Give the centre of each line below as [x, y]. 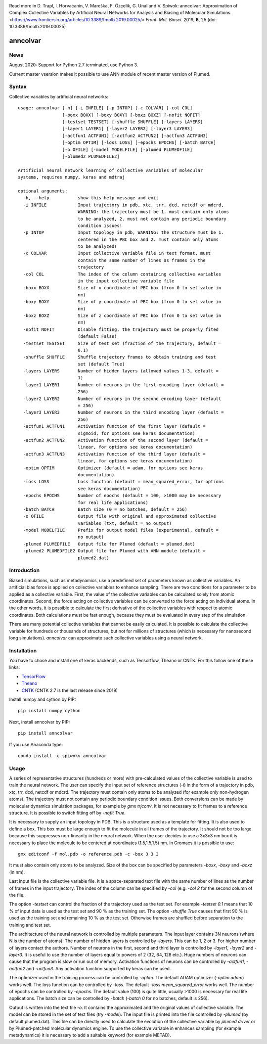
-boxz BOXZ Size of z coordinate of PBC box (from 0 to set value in [122, 316]
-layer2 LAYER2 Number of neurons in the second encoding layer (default [122, 399]
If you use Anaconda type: [36, 744]
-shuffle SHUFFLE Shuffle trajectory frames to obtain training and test [119, 357]
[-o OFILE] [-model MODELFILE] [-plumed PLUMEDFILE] [127, 149]
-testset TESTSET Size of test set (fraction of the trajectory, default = [122, 343]
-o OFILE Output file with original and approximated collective [119, 516]
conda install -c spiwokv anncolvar [62, 756]
